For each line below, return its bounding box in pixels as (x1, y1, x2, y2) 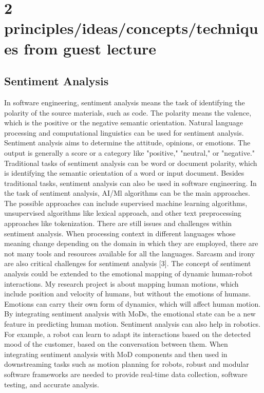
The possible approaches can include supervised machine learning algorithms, (4, 197, 248, 208)
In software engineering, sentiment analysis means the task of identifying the (4, 97, 245, 107)
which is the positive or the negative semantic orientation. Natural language (4, 117, 243, 128)
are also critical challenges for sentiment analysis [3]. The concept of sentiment (4, 258, 251, 269)
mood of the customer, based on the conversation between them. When (4, 339, 228, 349)
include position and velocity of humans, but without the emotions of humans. (4, 288, 251, 299)
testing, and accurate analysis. (4, 379, 99, 389)
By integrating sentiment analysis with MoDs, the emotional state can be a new (4, 308, 256, 319)
